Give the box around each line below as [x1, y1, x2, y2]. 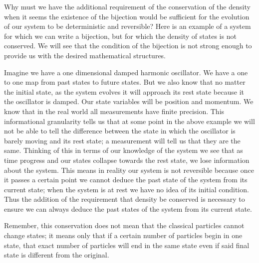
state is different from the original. [4, 250, 109, 260]
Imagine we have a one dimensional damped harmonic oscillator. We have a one [4, 67, 248, 77]
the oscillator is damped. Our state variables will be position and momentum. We [4, 96, 254, 107]
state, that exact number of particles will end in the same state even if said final [4, 240, 250, 250]
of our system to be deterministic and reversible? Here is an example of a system [4, 21, 251, 31]
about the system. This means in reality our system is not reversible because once [4, 164, 254, 175]
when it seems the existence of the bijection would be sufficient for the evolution [4, 11, 250, 21]
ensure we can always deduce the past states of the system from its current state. [4, 203, 252, 214]
